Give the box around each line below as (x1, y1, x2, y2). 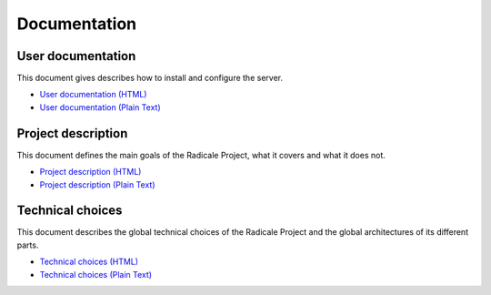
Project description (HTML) (39, 167, 142, 178)
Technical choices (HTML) (39, 256, 139, 268)
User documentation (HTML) (39, 89, 147, 100)
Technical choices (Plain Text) (39, 269, 153, 280)
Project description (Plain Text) (39, 178, 155, 190)
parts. (16, 239, 39, 250)
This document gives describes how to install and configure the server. (16, 73, 284, 84)
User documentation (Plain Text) (39, 101, 161, 113)
